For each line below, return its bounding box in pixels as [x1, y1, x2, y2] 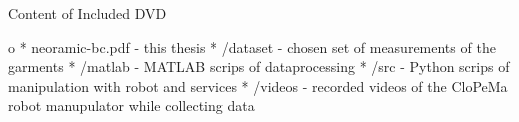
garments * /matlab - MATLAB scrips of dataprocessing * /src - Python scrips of [8, 56, 510, 77]
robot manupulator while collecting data [8, 95, 255, 116]
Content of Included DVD [8, 3, 167, 23]
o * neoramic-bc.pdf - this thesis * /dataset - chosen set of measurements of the [8, 36, 496, 57]
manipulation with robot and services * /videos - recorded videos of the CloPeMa [8, 75, 508, 96]
